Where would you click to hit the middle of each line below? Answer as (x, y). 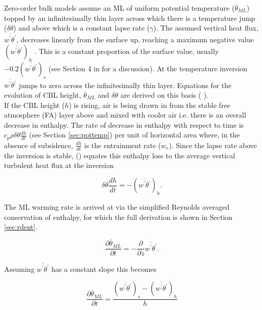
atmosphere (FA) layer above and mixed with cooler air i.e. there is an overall (125, 115)
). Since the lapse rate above (213, 145)
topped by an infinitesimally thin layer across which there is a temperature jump (130, 18)
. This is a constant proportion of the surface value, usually (126, 51)
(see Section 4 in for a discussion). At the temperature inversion (148, 68)
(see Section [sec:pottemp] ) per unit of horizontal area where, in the (135, 135)
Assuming (19, 269)
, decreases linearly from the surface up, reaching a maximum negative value (135, 39)
